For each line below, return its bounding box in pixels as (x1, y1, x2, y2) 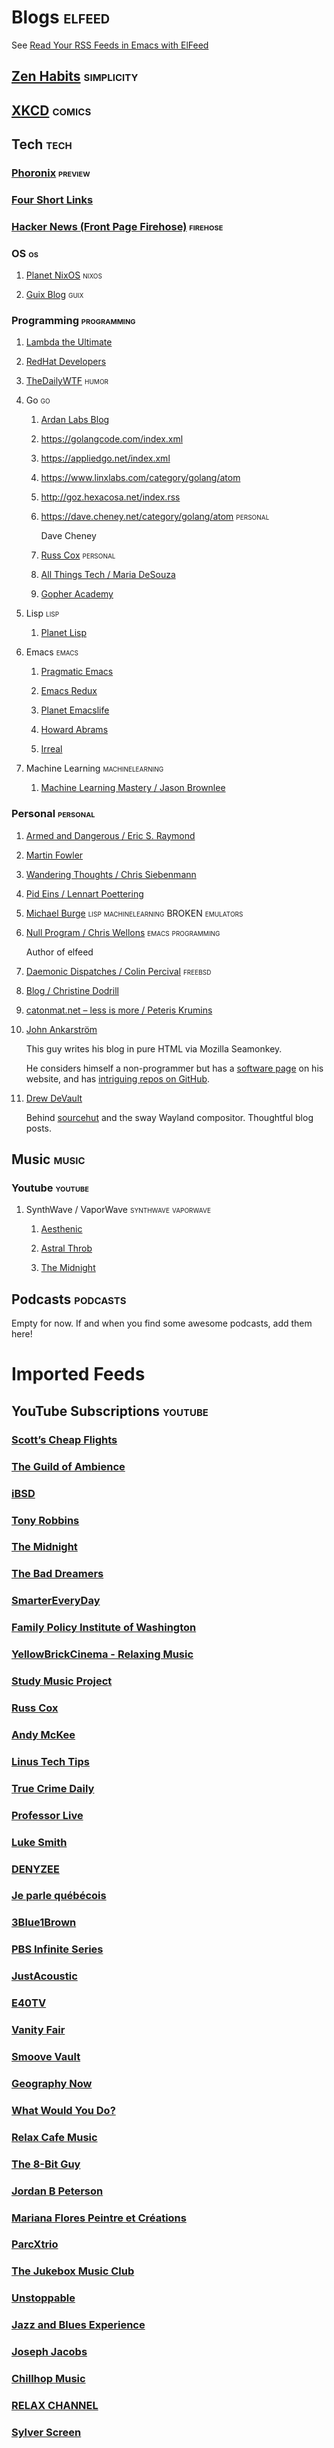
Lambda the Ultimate (25, 336, 113, 348)
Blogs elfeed (11, 6, 111, 29)
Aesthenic (40, 1223, 83, 1235)
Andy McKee (11, 1727, 76, 1741)
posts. (25, 1122, 53, 1134)
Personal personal (11, 807, 96, 821)
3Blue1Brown (11, 1916, 77, 1930)
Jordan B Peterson (11, 2184, 104, 2198)
